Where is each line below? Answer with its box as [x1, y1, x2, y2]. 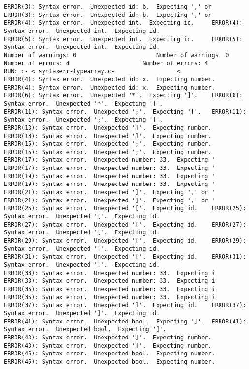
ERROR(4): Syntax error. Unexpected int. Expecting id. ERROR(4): [4, 19, 243, 27]
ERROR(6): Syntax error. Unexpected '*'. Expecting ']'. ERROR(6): [4, 92, 243, 99]
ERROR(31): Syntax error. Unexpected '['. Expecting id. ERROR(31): [4, 253, 247, 261]
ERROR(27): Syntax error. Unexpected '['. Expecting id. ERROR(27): [4, 221, 247, 228]
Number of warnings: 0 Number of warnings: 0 [4, 51, 229, 59]
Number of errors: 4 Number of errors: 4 [4, 60, 208, 67]
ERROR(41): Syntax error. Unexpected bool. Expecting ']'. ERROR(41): [4, 318, 247, 325]
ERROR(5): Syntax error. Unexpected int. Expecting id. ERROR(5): [4, 35, 243, 43]
